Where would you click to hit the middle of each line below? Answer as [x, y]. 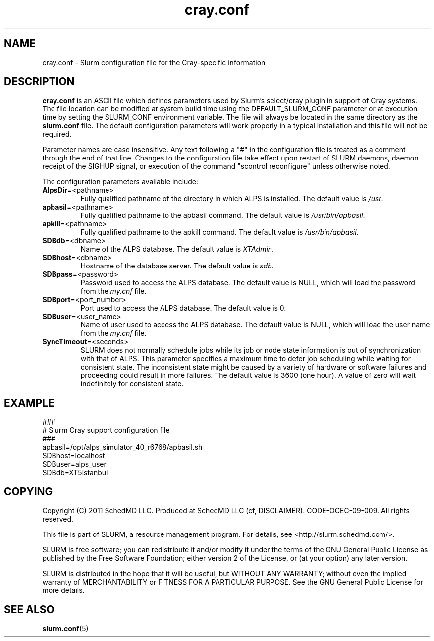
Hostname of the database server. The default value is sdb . [177, 266]
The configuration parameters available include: [120, 182]
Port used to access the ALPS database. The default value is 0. [183, 308]
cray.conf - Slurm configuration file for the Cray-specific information [154, 62]
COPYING [28, 491]
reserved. [58, 519]
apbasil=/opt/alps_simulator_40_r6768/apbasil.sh [122, 447]
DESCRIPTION [39, 82]
